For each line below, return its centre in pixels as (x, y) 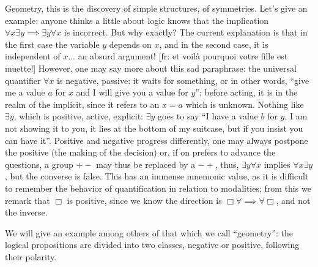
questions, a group (39, 164)
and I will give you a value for (132, 92)
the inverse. (26, 212)
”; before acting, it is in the (246, 92)
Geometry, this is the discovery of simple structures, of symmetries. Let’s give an (156, 8)
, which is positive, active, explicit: (78, 116)
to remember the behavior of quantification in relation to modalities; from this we (158, 188)
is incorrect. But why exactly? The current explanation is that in (186, 32)
